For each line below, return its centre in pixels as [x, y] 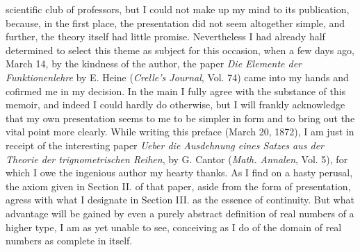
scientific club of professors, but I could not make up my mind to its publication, [178, 9]
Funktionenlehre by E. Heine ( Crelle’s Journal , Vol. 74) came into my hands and [177, 77]
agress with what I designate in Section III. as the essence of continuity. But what [180, 200]
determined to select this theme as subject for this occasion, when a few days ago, [180, 50]
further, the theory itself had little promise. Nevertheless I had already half [165, 36]
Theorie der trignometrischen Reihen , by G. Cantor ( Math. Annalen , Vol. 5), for [177, 159]
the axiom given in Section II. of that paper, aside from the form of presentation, [178, 186]
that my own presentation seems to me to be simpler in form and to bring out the [180, 118]
